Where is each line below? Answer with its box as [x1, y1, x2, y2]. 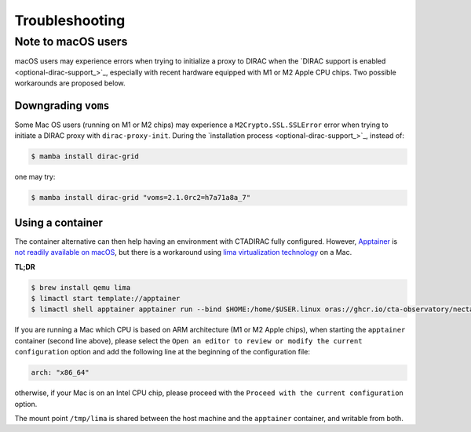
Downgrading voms [14, 99, 110, 112]
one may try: [14, 172, 56, 182]
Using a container [14, 216, 104, 229]
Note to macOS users [14, 34, 128, 49]
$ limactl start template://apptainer [31, 294, 181, 303]
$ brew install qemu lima [31, 283, 131, 292]
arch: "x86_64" [31, 368, 89, 377]
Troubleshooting [14, 12, 126, 29]
